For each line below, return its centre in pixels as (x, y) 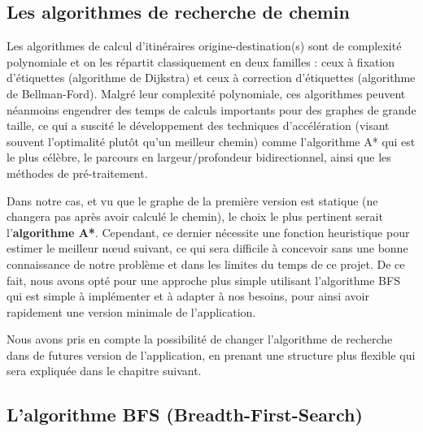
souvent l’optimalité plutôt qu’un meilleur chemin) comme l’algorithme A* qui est (211, 141)
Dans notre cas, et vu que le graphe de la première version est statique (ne (192, 200)
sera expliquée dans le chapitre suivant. (104, 371)
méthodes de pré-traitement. (77, 173)
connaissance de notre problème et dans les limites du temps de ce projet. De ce (206, 264)
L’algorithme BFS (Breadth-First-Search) (185, 415)
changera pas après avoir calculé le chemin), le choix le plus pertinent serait (195, 216)
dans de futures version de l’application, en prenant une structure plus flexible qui (211, 354)
